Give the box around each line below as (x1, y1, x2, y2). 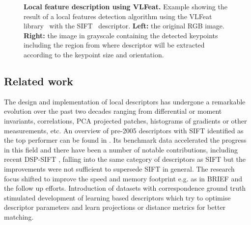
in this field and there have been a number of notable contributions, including (4, 144, 238, 154)
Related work (4, 73, 74, 88)
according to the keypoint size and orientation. (24, 49, 164, 59)
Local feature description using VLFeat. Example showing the (24, 1, 227, 11)
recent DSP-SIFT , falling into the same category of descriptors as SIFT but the (4, 154, 246, 164)
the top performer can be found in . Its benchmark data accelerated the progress (4, 135, 247, 145)
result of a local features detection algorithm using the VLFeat (24, 11, 212, 21)
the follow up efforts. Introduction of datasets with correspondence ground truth (4, 183, 246, 193)
